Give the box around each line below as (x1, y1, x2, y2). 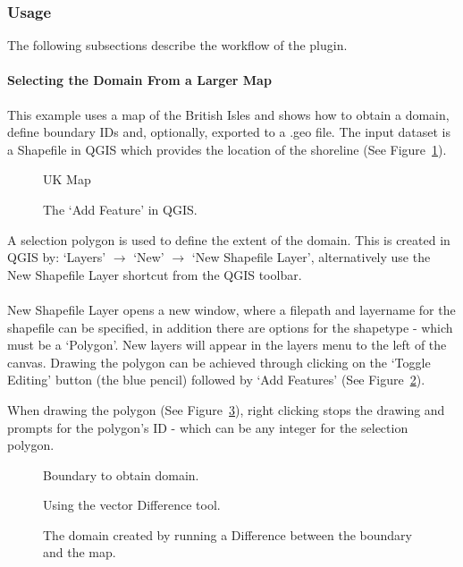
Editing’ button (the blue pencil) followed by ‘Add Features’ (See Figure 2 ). (7, 370, 425, 389)
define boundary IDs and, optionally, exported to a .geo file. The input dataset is (7, 123, 451, 141)
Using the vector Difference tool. (43, 495, 221, 514)
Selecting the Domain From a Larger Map (7, 71, 272, 89)
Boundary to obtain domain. (43, 465, 199, 484)
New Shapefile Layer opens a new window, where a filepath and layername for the (7, 300, 456, 318)
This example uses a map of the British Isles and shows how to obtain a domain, (7, 105, 450, 123)
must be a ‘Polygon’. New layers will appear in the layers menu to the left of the (7, 335, 447, 354)
